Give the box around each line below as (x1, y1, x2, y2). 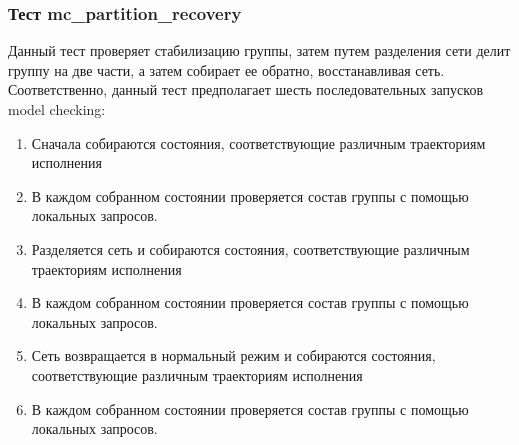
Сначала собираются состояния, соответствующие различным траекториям (31, 132, 486, 153)
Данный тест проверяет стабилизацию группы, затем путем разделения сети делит (8, 40, 511, 61)
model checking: (8, 99, 106, 119)
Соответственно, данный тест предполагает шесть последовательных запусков (8, 79, 483, 100)
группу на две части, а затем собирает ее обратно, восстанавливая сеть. (8, 59, 445, 80)
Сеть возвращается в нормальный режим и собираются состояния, (31, 345, 436, 366)
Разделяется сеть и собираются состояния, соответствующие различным (31, 238, 470, 259)
